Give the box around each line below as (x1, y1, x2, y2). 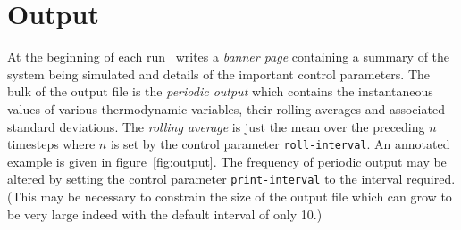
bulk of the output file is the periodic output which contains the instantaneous (7, 82, 433, 101)
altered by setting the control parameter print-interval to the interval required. (7, 169, 456, 188)
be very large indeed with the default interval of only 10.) (7, 204, 323, 223)
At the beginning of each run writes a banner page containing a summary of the (7, 47, 450, 66)
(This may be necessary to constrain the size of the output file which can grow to (7, 187, 452, 205)
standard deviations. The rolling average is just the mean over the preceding (7, 117, 425, 136)
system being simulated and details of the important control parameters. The (7, 64, 431, 83)
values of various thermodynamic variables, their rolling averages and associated (7, 99, 445, 118)
